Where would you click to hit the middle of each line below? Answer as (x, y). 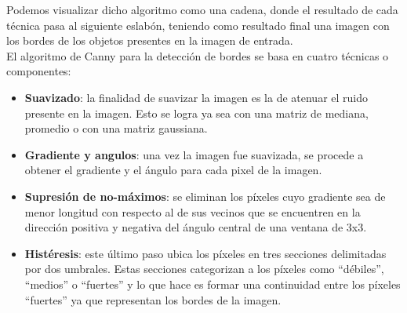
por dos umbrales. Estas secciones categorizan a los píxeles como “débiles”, (204, 269)
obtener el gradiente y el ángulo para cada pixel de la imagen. (173, 170)
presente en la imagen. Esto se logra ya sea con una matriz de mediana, (196, 113)
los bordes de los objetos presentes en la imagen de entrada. (150, 40)
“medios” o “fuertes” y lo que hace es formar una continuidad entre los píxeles (213, 284)
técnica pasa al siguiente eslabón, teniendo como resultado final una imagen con (198, 25)
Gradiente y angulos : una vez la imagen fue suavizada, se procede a (194, 154)
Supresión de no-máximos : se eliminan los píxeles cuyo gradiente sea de (205, 196)
